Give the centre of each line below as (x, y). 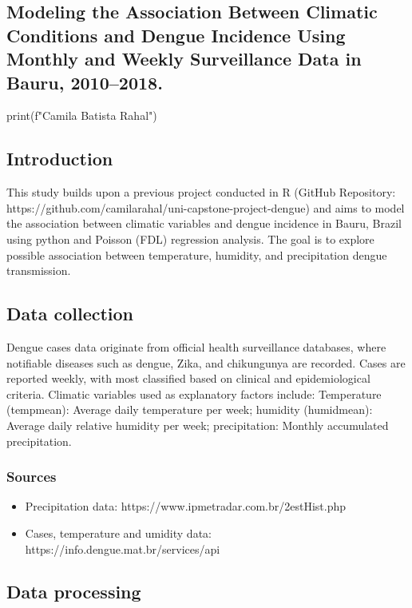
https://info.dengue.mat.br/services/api (123, 548)
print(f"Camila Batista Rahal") (82, 115)
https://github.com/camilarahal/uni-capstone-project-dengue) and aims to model (206, 207)
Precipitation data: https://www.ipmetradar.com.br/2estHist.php (185, 506)
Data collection (70, 314)
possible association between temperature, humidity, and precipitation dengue (197, 254)
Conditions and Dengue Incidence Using (176, 35)
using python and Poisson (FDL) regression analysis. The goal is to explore (190, 238)
